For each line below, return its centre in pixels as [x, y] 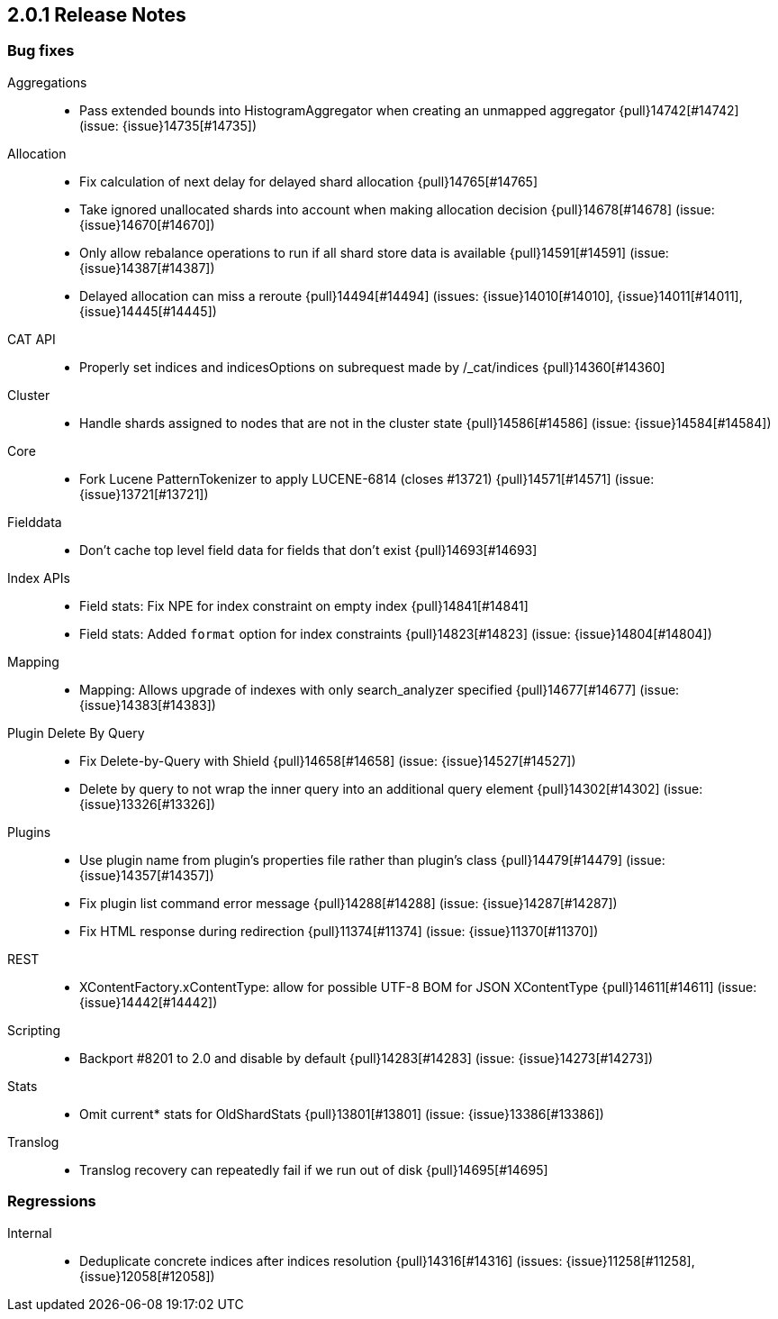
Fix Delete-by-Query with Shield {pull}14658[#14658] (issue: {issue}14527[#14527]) [328, 760]
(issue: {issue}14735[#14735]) [168, 125]
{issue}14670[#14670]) [147, 224]
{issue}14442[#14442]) [149, 1002]
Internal [30, 1233]
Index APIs [39, 578]
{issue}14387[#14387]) [147, 268]
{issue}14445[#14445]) [148, 311]
